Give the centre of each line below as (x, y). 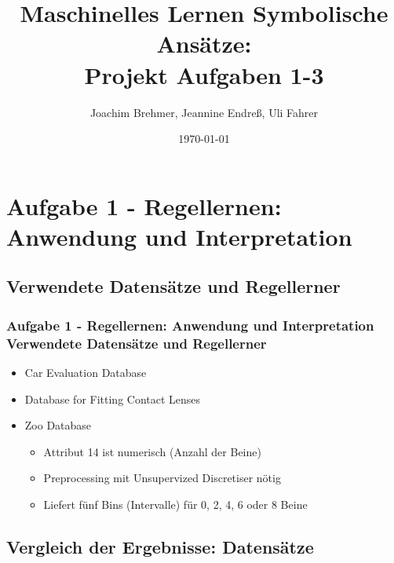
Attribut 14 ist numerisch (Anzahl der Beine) (152, 451)
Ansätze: (204, 44)
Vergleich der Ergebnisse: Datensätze (160, 546)
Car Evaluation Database (86, 372)
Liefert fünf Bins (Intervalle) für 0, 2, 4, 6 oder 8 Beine (175, 504)
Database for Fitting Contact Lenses (113, 398)
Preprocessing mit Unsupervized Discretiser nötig (162, 478)
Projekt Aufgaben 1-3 (204, 74)
